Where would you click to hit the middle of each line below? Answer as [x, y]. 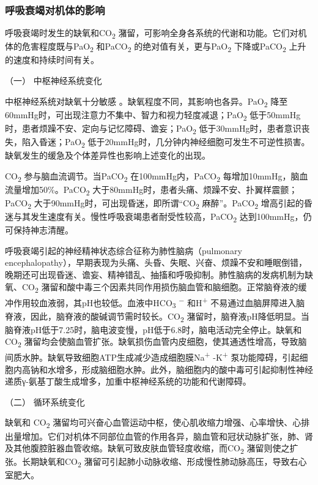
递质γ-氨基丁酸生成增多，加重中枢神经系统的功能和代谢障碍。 [128, 381]
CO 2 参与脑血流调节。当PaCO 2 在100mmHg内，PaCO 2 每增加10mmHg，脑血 [157, 176]
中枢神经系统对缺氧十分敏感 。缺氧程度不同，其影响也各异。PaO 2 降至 [146, 102]
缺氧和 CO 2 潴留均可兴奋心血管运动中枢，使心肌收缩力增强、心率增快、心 [153, 423]
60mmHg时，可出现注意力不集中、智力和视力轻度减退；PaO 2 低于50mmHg [153, 115]
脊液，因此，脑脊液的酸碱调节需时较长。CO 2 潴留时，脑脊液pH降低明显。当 [157, 317]
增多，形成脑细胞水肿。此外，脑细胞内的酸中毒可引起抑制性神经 [184, 369]
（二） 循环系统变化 [45, 401]
